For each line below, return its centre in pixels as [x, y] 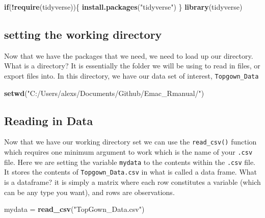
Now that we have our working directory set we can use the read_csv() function [130, 142]
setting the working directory [83, 34]
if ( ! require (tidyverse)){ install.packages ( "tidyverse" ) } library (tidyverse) [123, 7]
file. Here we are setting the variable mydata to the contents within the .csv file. [130, 162]
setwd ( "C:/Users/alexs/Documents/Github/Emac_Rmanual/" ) [104, 93]
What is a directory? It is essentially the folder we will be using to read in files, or [132, 66]
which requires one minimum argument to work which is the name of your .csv [128, 152]
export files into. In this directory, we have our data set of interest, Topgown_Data [131, 75]
